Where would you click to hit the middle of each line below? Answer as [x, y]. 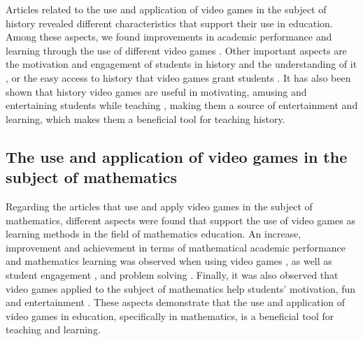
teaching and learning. [53, 329]
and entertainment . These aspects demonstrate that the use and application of [176, 302]
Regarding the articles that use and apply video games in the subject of [159, 206]
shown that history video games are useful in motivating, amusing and [156, 91]
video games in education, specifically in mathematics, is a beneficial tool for [170, 315]
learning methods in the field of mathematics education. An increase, [154, 234]
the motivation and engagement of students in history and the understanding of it [181, 64]
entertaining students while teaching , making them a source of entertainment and [182, 105]
